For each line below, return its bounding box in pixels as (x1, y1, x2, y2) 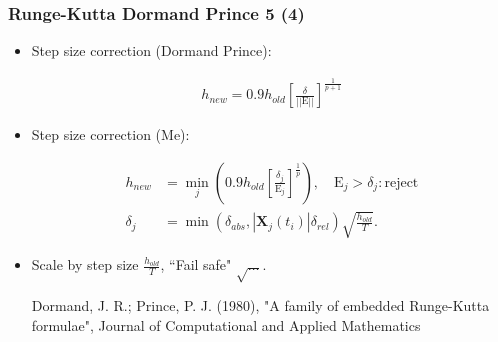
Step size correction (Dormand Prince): (31, 40, 272, 61)
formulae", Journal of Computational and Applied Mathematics (31, 314, 421, 335)
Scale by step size (31, 254, 139, 275)
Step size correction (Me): (31, 124, 190, 145)
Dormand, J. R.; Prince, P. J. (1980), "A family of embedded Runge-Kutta (31, 295, 490, 316)
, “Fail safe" (160, 254, 232, 275)
